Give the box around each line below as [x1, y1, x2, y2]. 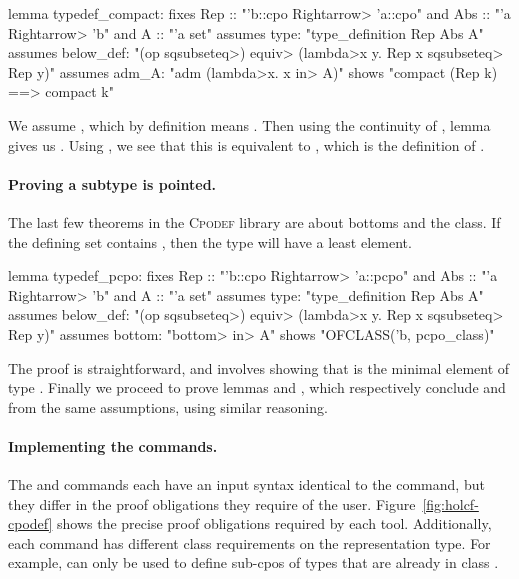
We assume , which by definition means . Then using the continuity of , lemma [8, 114, 491, 135]
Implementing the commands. [8, 435, 218, 456]
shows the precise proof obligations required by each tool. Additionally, [57, 513, 492, 534]
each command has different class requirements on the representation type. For [8, 532, 491, 553]
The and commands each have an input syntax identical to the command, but [8, 474, 485, 495]
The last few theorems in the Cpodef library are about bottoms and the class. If [8, 211, 501, 232]
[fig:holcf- [422, 493, 479, 514]
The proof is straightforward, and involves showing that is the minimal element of [8, 357, 510, 378]
